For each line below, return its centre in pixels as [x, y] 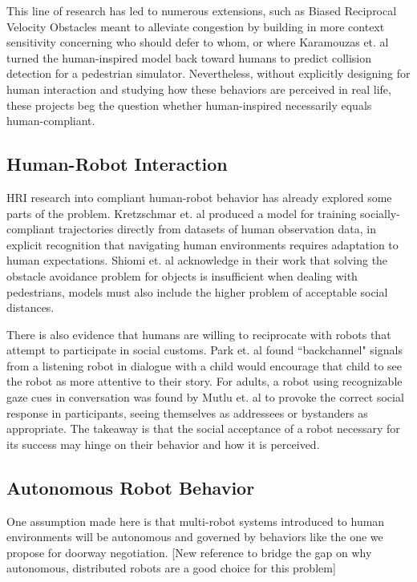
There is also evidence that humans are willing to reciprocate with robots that [199, 334]
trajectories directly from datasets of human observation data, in [217, 229]
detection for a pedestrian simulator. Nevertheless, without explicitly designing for [208, 73]
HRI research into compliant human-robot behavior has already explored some [199, 197]
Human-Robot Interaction [117, 164]
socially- [380, 213]
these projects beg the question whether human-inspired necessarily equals [189, 105]
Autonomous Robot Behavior [131, 487]
